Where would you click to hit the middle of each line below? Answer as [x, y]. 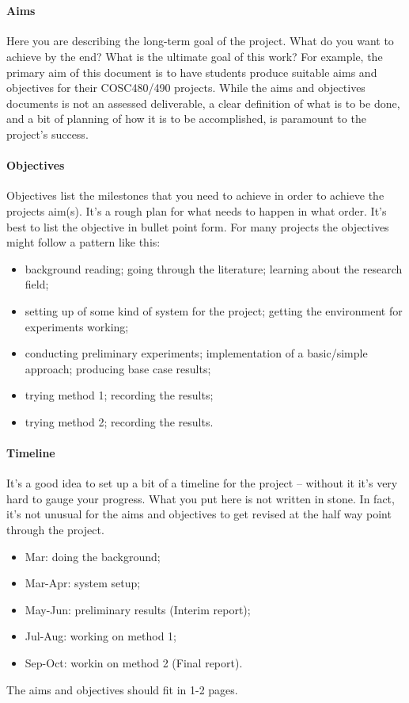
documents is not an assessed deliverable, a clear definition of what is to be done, [203, 103]
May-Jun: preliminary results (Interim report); [138, 609]
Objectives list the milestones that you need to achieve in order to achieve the [195, 195]
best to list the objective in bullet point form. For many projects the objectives [198, 226]
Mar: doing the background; [93, 556]
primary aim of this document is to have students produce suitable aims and [192, 72]
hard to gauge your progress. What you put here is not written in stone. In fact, [201, 498]
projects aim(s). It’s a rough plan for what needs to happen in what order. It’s [197, 210]
